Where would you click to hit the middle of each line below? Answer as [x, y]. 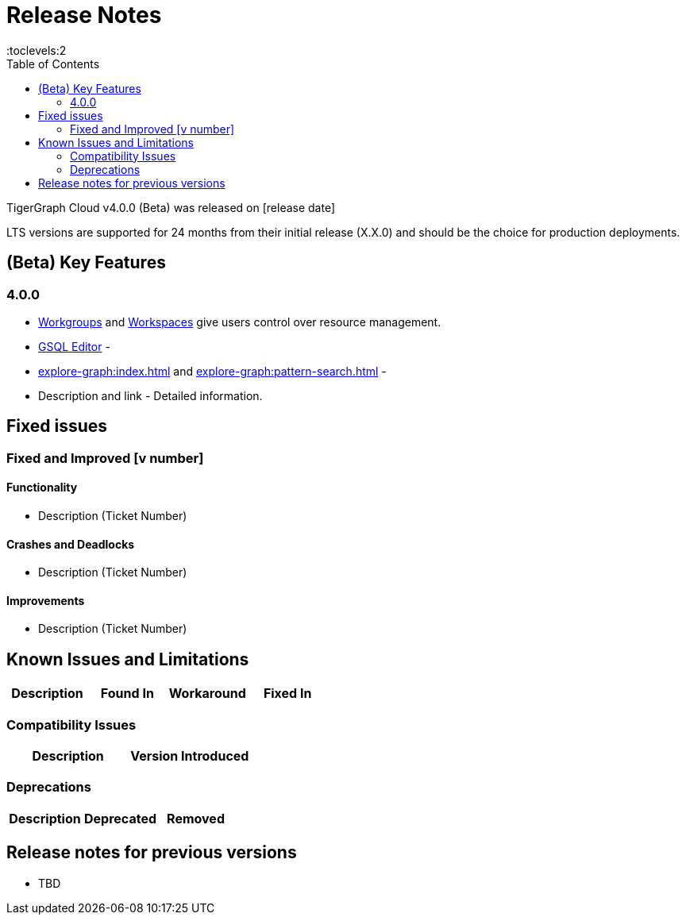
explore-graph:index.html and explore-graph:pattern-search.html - [212, 371]
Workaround [207, 694]
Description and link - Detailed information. [150, 395]
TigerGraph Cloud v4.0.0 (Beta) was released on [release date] [171, 207]
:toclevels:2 [37, 50]
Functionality [42, 487]
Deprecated [121, 818]
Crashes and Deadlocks [71, 544]
